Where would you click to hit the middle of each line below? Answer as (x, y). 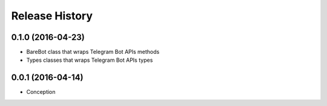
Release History (52, 16)
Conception (41, 92)
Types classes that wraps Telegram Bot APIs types (90, 60)
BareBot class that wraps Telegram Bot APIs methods (93, 52)
